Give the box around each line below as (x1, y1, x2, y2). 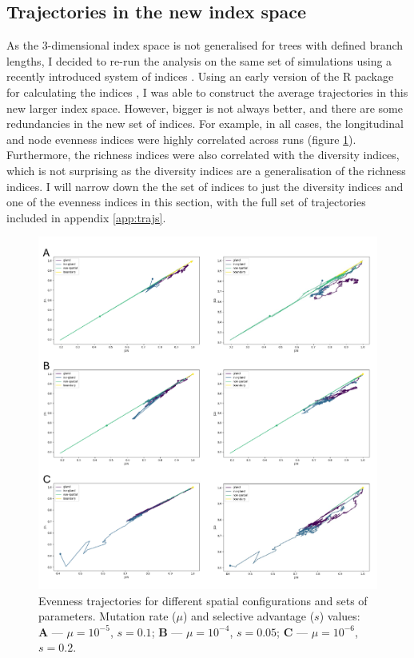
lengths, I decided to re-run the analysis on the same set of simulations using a (6, 52, 392, 69)
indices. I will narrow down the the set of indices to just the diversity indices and (6, 177, 404, 194)
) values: (319, 608, 360, 624)
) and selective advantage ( (182, 608, 315, 624)
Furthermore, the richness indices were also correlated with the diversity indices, (6, 146, 400, 163)
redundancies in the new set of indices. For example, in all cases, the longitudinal (6, 115, 404, 132)
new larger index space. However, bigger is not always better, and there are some (6, 99, 403, 116)
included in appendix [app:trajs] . (6, 209, 166, 225)
